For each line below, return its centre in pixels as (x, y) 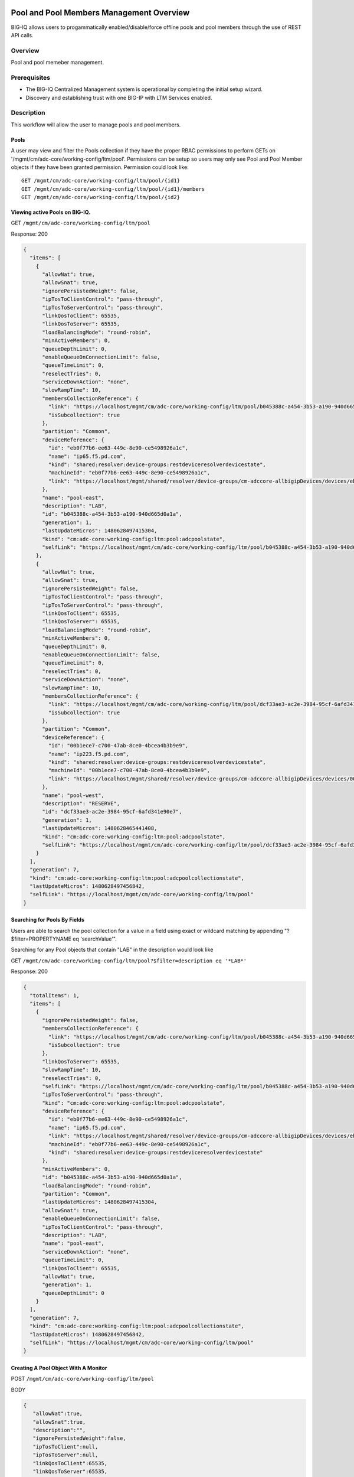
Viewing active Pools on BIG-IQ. (51, 212)
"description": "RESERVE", (81, 803)
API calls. (22, 35)
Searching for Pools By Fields (48, 920)
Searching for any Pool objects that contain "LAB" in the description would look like (112, 950)
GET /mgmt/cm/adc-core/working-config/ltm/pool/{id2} (101, 197)
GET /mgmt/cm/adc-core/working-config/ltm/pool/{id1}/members (113, 189)
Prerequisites (30, 77)
